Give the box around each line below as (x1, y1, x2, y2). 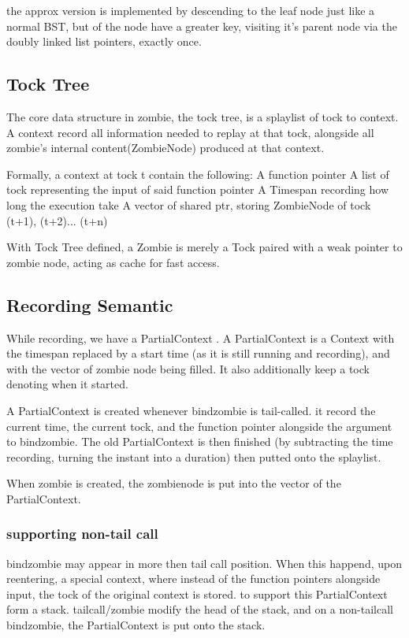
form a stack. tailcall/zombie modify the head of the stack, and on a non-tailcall (6, 601, 393, 618)
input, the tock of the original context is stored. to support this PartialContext (6, 585, 388, 602)
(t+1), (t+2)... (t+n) (6, 212, 108, 228)
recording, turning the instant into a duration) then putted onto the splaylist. (6, 448, 381, 465)
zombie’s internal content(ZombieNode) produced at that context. (6, 139, 325, 156)
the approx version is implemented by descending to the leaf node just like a (6, 2, 375, 18)
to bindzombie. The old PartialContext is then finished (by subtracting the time (6, 433, 393, 450)
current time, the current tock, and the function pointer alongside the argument (6, 417, 392, 434)
